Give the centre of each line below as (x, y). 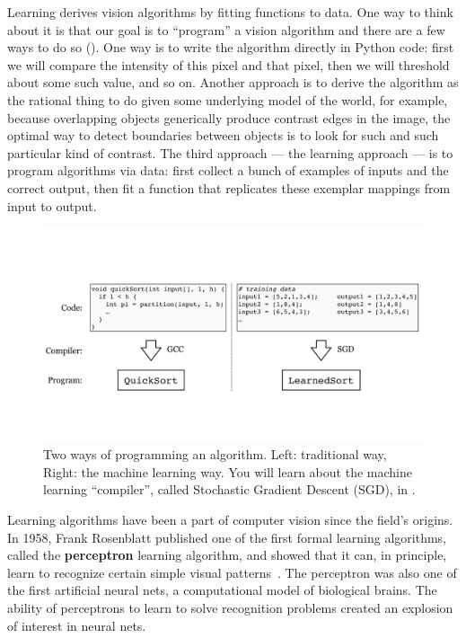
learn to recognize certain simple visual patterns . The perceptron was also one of (232, 572)
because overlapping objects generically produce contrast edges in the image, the (229, 117)
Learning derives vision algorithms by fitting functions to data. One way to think (230, 12)
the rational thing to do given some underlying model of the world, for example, (228, 99)
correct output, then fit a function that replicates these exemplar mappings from (229, 187)
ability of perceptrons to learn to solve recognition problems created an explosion (230, 607)
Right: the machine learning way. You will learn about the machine (228, 471)
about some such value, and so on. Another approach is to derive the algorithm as (233, 82)
